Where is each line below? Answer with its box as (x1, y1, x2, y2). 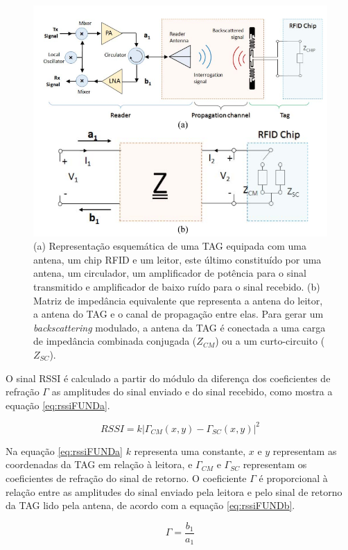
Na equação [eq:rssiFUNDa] (6, 443, 123, 458)
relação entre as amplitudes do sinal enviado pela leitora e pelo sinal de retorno (6, 484, 342, 499)
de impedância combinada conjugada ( (33, 334, 197, 348)
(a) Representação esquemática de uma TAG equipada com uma (33, 239, 306, 253)
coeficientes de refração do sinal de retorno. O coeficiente (6, 471, 247, 485)
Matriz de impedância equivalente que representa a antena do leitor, (33, 293, 323, 307)
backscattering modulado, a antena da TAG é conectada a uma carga (33, 320, 326, 334)
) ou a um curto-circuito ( (215, 334, 325, 348)
